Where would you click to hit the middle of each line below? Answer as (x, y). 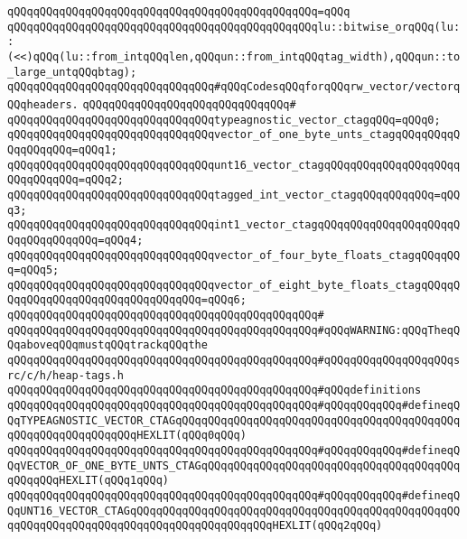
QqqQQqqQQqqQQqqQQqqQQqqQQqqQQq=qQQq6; (127, 300)
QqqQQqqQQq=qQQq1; (62, 149)
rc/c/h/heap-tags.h (65, 375)
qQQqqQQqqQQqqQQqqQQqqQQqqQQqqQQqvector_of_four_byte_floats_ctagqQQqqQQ (234, 255)
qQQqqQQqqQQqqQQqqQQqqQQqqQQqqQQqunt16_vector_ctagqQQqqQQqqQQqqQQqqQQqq (234, 165)
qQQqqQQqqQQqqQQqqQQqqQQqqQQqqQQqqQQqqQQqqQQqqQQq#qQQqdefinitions (215, 390)
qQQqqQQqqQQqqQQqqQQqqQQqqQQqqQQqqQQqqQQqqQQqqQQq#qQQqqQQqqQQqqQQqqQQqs (234, 361)
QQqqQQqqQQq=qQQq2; (65, 180)
